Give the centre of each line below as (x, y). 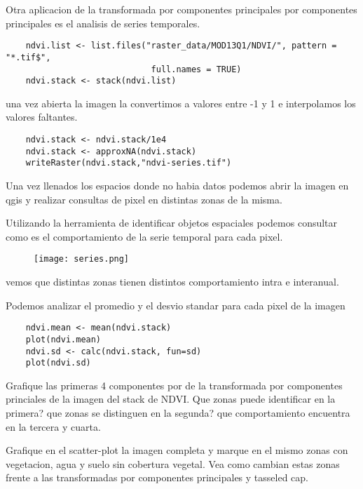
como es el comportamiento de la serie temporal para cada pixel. (144, 236)
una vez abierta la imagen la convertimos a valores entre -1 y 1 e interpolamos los (181, 103)
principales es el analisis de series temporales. (103, 23)
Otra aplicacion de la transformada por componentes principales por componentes (181, 9)
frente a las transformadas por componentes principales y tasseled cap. (157, 477)
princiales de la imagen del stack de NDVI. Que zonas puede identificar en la (171, 399)
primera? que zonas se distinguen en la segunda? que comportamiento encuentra (178, 413)
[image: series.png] (82, 259)
